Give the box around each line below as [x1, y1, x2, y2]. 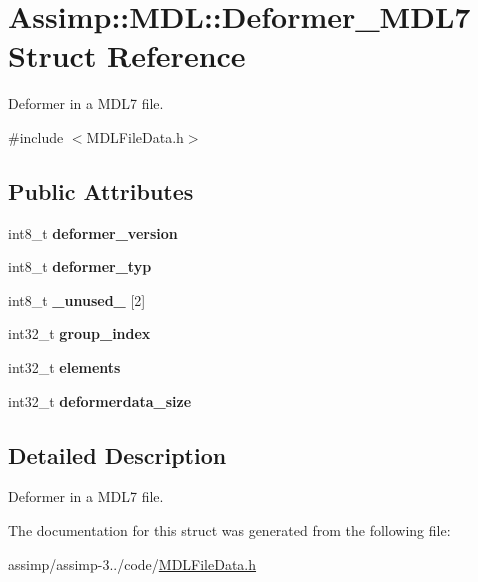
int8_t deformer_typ [8, 256, 152, 277]
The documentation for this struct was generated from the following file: [8, 520, 451, 541]
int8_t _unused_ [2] [8, 289, 146, 310]
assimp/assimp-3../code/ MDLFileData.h [8, 553, 257, 574]
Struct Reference [8, 35, 246, 76]
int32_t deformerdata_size [8, 390, 192, 411]
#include [8, 126, 64, 147]
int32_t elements [8, 357, 121, 378]
